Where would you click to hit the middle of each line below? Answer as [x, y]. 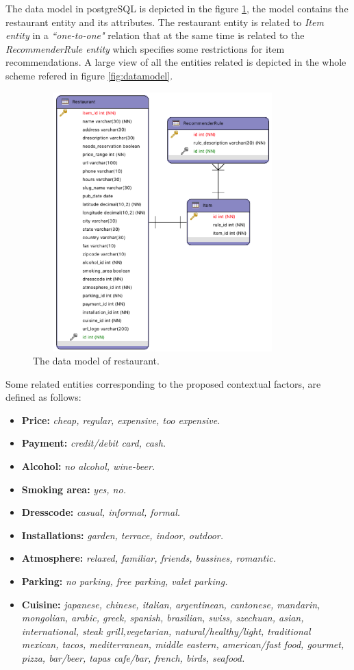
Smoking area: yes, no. [74, 489]
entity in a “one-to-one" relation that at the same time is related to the [155, 35]
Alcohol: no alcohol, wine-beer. [88, 466]
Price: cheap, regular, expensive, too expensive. [121, 420]
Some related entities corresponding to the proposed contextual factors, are [163, 383]
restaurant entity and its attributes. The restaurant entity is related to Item [165, 22]
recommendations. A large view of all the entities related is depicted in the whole [176, 62]
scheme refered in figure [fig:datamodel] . [89, 75]
